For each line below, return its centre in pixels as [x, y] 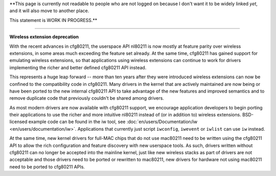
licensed [18, 122]
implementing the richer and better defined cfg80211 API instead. [78, 67]
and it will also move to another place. [49, 11]
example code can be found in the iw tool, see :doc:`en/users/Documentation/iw [113, 122]
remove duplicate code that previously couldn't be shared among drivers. [87, 98]
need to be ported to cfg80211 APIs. [47, 167]
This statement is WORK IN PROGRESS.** [53, 20]
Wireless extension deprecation [44, 37]
